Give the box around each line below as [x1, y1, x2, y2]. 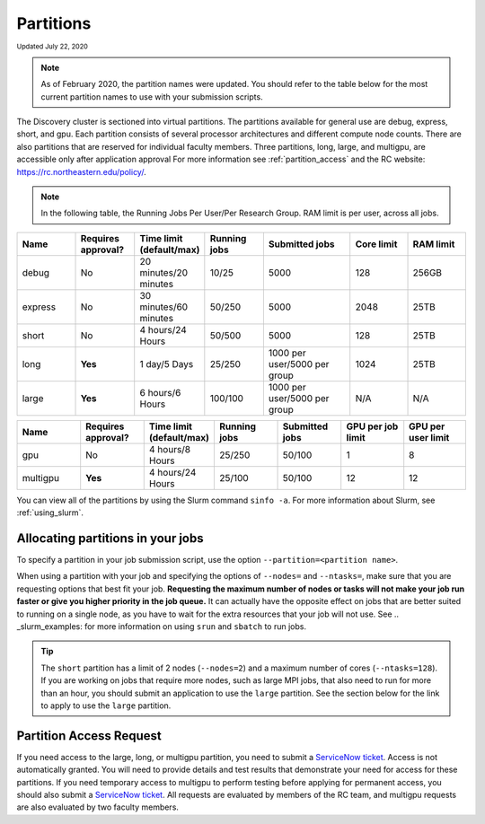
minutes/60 [139, 301, 189, 313]
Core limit [355, 238, 398, 250]
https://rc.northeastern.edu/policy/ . [16, 166, 147, 177]
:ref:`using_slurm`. [16, 507, 84, 518]
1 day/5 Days [139, 357, 194, 370]
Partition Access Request [16, 728, 162, 743]
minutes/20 [139, 266, 189, 278]
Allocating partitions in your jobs [16, 530, 204, 546]
